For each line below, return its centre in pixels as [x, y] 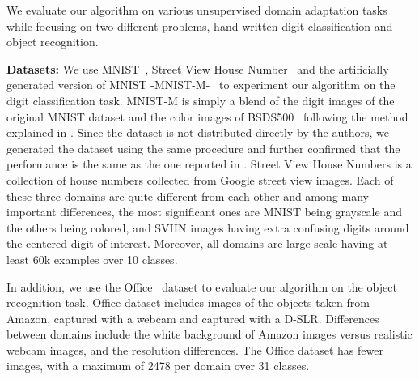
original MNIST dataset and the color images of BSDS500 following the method [207, 116]
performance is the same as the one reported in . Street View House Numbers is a [209, 164]
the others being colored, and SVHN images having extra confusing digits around [208, 227]
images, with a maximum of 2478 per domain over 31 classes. [158, 366]
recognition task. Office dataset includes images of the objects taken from [188, 302]
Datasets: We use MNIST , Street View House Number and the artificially [198, 68]
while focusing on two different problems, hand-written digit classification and [200, 26]
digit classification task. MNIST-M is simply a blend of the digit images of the [201, 100]
